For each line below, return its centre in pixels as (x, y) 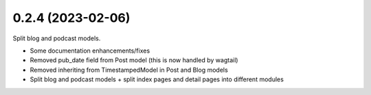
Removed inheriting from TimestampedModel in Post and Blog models (129, 70)
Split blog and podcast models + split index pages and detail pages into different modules (157, 79)
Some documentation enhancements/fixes (90, 51)
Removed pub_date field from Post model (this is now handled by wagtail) (134, 60)
